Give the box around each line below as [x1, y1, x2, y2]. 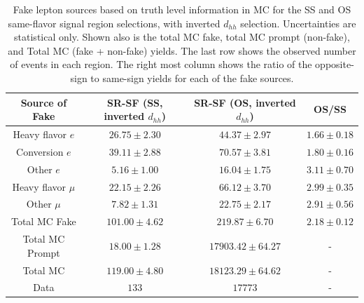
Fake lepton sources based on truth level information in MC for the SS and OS [13, 2, 351, 16]
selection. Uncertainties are [240, 15, 356, 30]
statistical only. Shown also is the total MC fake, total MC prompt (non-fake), [14, 29, 350, 44]
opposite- [315, 57, 354, 72]
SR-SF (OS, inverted [194, 95, 296, 109]
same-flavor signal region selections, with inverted [8, 15, 220, 30]
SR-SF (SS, [107, 95, 163, 109]
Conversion [16, 144, 64, 159]
